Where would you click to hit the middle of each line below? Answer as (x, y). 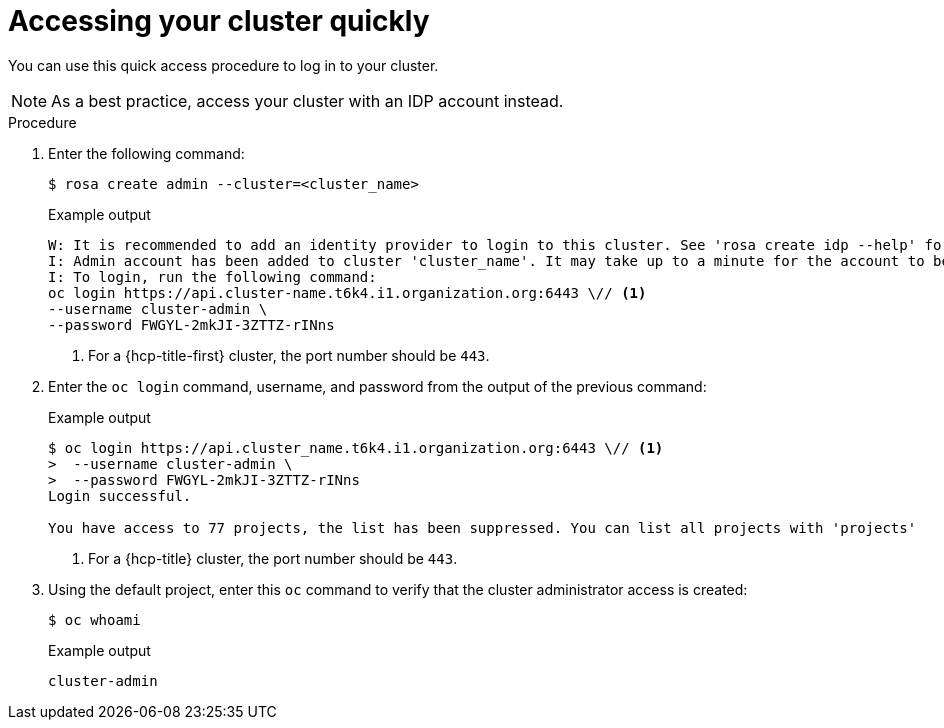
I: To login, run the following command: (212, 276)
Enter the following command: (146, 153)
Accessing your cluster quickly (219, 21)
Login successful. (120, 495)
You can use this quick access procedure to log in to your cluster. (223, 65)
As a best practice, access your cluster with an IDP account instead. (307, 100)
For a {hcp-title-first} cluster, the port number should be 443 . (289, 355)
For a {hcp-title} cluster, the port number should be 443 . (273, 558)
